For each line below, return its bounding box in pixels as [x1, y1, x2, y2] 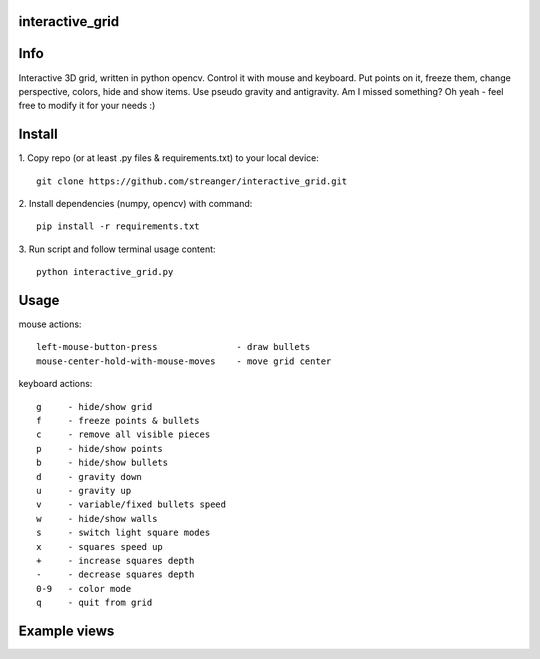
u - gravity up [36, 485, 132, 496]
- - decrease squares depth [36, 569, 195, 580]
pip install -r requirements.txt [36, 221, 200, 232]
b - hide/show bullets [36, 457, 169, 469]
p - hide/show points [36, 443, 164, 454]
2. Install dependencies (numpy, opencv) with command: [18, 198, 253, 209]
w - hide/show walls [36, 513, 158, 524]
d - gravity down [36, 471, 142, 482]
